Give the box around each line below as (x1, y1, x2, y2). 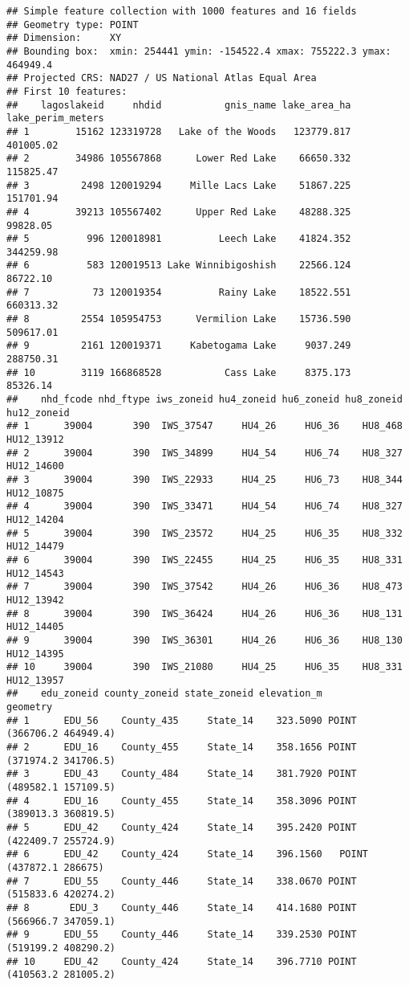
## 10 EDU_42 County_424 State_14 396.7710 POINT (6, 955, 357, 967)
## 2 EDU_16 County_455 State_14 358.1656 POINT (6, 742, 357, 754)
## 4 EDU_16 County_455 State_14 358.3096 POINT (6, 795, 357, 807)
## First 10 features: (6, 85, 128, 97)
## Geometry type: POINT (6, 18, 139, 31)
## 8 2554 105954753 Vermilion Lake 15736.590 (6, 313, 351, 325)
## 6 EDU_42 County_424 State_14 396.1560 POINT (6, 848, 369, 860)
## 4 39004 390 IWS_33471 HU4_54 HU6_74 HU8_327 (6, 501, 403, 513)
